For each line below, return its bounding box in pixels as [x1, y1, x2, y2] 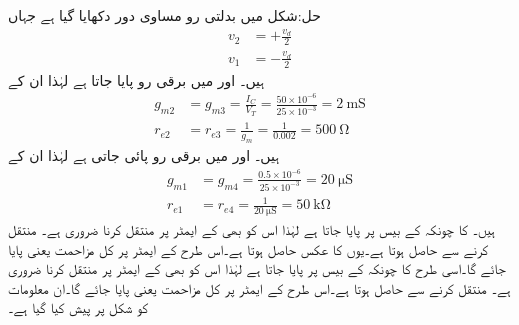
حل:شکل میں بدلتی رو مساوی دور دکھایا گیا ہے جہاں [8, 5, 321, 25]
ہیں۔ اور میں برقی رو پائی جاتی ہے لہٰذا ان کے [8, 145, 280, 166]
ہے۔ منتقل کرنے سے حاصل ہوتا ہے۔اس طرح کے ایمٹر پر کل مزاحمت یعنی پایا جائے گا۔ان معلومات [8, 277, 511, 298]
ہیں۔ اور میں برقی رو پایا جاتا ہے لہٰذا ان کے [8, 69, 265, 90]
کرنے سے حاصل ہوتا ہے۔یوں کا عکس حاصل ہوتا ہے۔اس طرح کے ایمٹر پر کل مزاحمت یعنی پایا [8, 238, 489, 259]
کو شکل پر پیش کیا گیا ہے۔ [8, 297, 149, 318]
